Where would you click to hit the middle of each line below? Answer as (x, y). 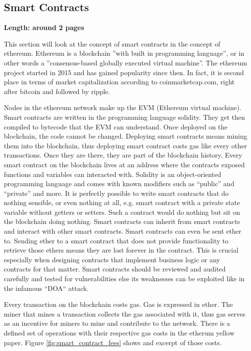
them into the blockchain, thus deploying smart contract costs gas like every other (125, 145)
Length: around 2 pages (44, 27)
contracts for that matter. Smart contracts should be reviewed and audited (115, 269)
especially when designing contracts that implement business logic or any (112, 259)
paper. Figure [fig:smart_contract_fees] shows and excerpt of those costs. (113, 342)
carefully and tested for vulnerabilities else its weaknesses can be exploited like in (124, 279)
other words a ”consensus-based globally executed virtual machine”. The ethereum (125, 62)
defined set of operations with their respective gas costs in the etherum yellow (119, 333)
